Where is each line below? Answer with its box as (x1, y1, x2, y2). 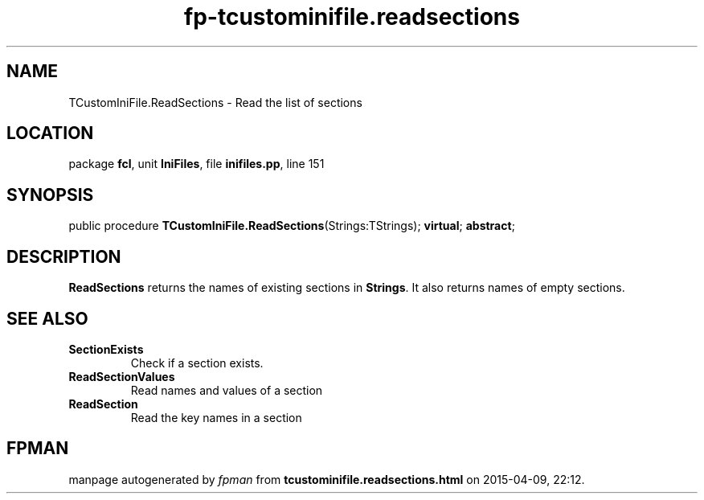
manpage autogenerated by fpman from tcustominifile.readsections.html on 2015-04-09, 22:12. (68, 472, 585, 486)
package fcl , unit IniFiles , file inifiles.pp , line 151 (68, 157, 325, 171)
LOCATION (6, 123, 94, 144)
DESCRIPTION (6, 246, 121, 267)
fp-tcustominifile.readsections (184, 3, 520, 31)
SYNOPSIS (6, 184, 94, 205)
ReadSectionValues (68, 369, 175, 383)
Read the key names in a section (130, 410, 302, 424)
